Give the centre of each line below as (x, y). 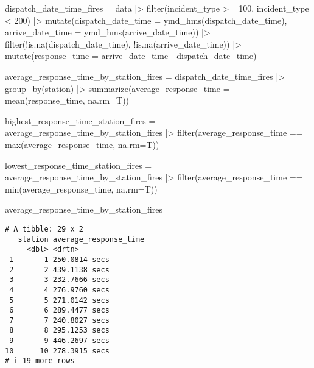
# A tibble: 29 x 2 (44, 229)
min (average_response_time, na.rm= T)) (81, 189)
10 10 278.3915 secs (57, 351)
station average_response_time (81, 239)
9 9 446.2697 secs (59, 341)
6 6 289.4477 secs (59, 310)
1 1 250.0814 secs (59, 259)
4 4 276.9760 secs (59, 290)
